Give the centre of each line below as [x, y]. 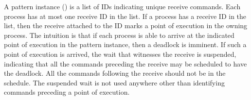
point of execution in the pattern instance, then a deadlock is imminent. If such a [125, 44]
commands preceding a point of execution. [67, 92]
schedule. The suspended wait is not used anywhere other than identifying [114, 82]
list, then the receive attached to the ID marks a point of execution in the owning [126, 25]
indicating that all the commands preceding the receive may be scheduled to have [125, 63]
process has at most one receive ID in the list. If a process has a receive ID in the [125, 16]
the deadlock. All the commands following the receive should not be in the [115, 73]
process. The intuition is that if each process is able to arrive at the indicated [119, 35]
